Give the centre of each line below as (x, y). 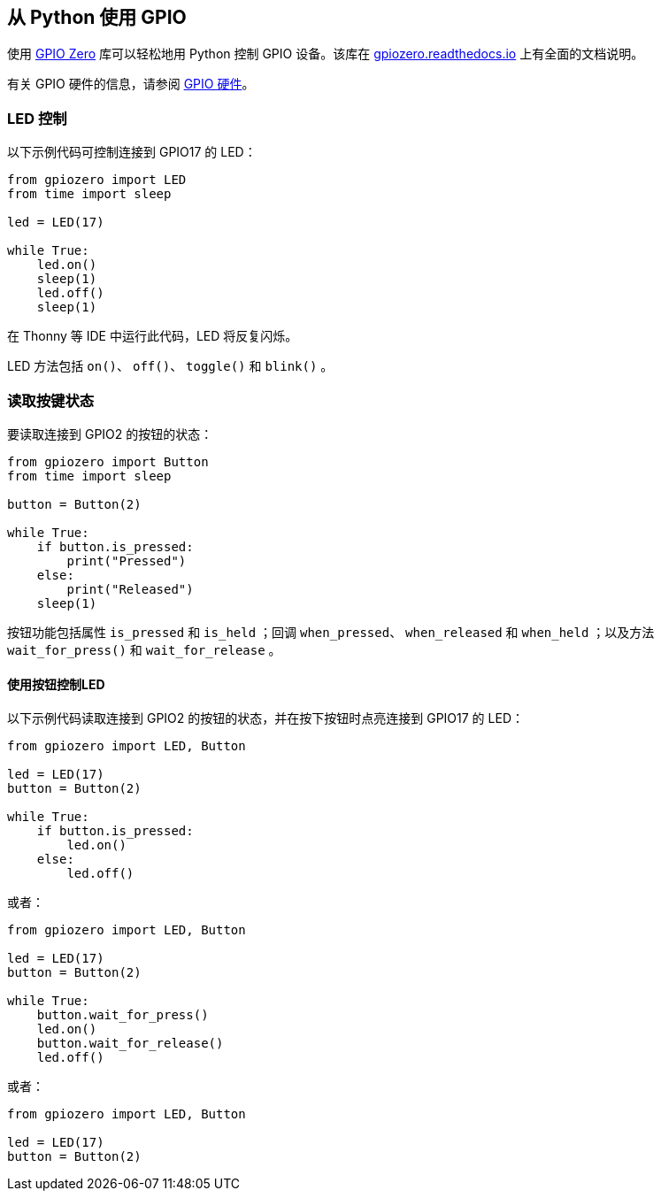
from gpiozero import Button (108, 461)
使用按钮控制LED (56, 684)
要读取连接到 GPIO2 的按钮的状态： (110, 434)
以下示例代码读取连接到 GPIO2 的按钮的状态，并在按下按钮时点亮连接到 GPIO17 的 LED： (265, 718)
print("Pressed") (127, 561)
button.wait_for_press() (123, 1015)
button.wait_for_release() (130, 1044)
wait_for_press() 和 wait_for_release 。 (144, 649)
